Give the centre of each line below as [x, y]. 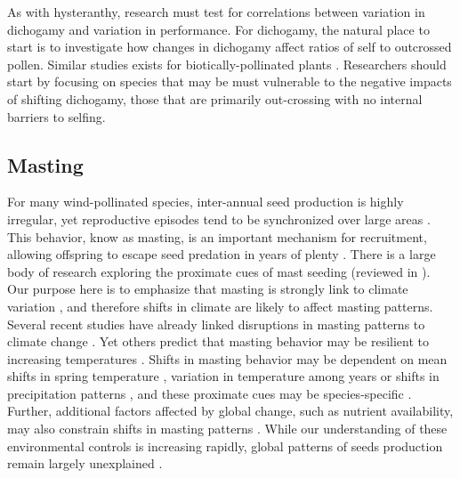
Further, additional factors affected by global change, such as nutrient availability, [230, 411]
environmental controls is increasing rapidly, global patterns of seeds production [225, 446]
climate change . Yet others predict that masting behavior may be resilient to [218, 341]
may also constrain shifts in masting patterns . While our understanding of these [227, 429]
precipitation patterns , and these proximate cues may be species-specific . [210, 393]
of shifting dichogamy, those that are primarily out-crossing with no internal [215, 98]
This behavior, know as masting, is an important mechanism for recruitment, [217, 236]
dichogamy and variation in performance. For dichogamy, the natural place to [218, 29]
